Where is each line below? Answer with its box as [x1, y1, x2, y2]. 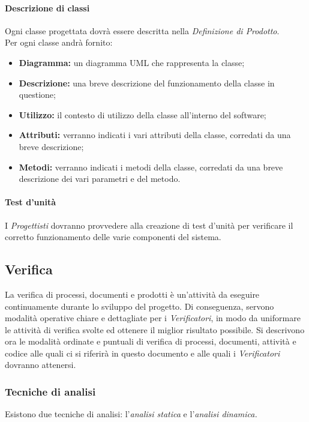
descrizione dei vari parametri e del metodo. [19, 172, 181, 185]
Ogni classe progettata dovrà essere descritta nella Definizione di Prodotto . [5, 24, 280, 37]
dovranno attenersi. [5, 358, 76, 371]
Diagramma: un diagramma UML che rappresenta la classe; [19, 56, 245, 68]
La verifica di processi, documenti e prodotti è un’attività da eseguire [5, 288, 260, 300]
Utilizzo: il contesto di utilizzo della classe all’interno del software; [19, 108, 266, 121]
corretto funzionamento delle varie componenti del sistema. [5, 231, 221, 243]
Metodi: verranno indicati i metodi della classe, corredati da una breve [19, 160, 283, 173]
